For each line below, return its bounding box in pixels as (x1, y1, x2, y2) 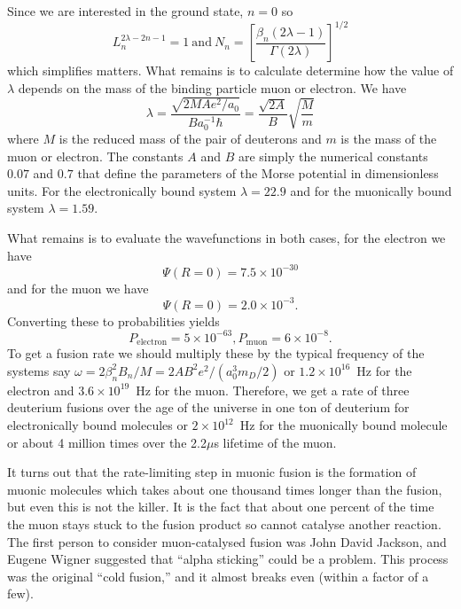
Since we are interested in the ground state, (7, 2, 244, 20)
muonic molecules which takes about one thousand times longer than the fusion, (7, 480, 442, 498)
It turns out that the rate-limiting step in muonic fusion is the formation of (7, 463, 417, 481)
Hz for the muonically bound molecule (239, 416, 448, 434)
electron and (7, 380, 74, 399)
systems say (7, 361, 71, 379)
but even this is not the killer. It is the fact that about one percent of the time (7, 497, 434, 516)
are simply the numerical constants (238, 146, 428, 165)
